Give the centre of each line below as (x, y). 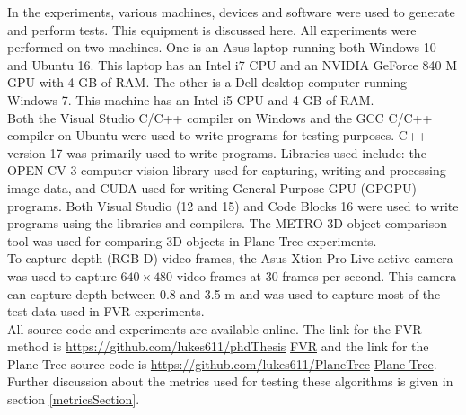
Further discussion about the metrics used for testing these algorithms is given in (230, 381)
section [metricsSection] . (74, 399)
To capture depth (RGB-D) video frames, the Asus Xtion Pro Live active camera (230, 258)
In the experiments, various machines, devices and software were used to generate (231, 12)
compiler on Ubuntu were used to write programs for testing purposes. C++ (217, 135)
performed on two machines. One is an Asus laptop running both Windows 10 (222, 47)
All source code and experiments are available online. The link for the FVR (215, 328)
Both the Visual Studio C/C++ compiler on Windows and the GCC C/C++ (220, 117)
